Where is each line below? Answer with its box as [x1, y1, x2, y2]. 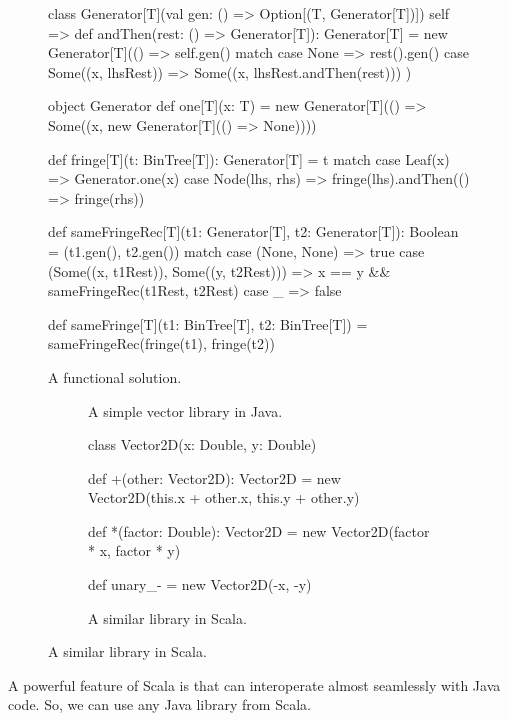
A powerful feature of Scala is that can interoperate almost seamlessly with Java [8, 674, 501, 695]
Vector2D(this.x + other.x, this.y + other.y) [88, 487, 360, 508]
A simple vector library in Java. [88, 400, 283, 421]
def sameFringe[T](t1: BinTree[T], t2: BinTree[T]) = [48, 313, 368, 334]
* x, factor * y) [88, 540, 181, 561]
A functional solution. [48, 366, 182, 387]
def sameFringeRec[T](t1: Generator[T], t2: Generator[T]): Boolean [48, 221, 459, 242]
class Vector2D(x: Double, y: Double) [88, 434, 317, 455]
